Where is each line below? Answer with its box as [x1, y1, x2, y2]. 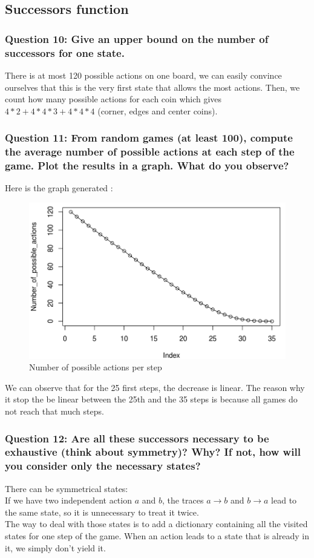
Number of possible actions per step [29, 361, 162, 373]
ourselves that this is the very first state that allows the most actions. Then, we [5, 80, 300, 93]
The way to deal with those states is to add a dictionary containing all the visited [5, 517, 308, 530]
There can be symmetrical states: [5, 482, 128, 494]
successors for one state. [5, 45, 125, 60]
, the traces [162, 494, 204, 507]
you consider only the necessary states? [5, 458, 201, 473]
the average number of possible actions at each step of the [5, 144, 295, 159]
